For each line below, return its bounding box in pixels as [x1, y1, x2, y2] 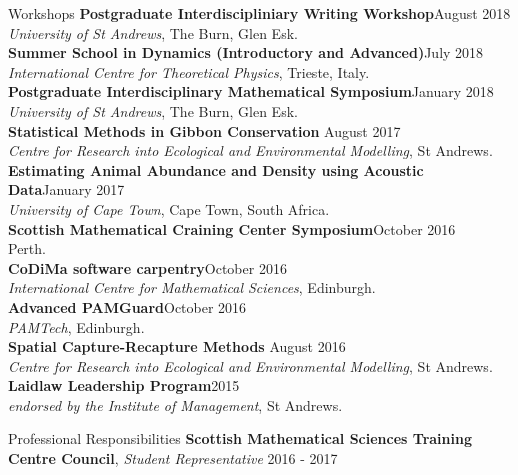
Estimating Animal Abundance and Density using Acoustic [8, 159, 424, 180]
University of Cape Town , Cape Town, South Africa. [8, 198, 330, 219]
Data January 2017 [8, 179, 125, 200]
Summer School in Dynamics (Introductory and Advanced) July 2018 [8, 42, 484, 63]
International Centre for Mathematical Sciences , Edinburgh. [8, 277, 376, 298]
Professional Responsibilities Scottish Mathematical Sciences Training [8, 428, 472, 449]
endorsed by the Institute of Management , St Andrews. [8, 394, 343, 415]
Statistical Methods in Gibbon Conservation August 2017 [8, 120, 401, 141]
